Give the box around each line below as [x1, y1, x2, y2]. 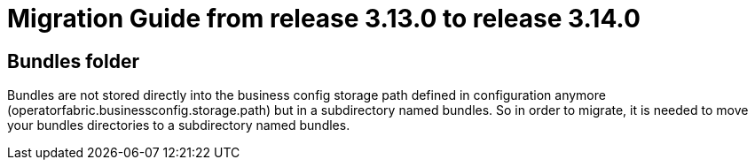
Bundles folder [7, 49, 139, 72]
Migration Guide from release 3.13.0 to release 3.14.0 [7, 4, 641, 34]
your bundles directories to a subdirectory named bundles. [7, 118, 350, 133]
